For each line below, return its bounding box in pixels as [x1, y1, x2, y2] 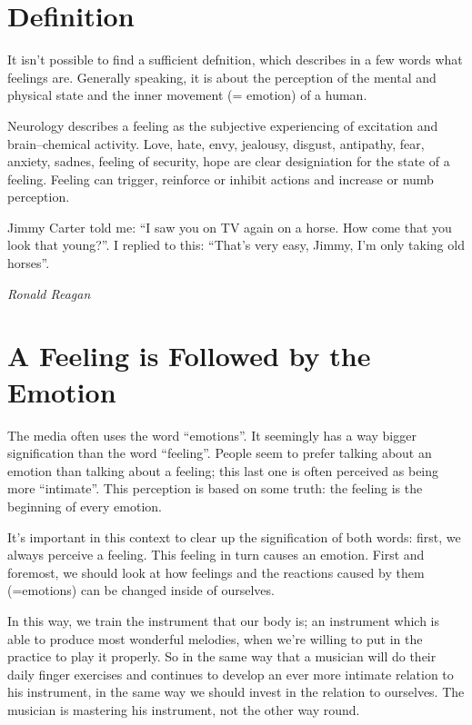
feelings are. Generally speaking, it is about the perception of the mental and [7, 67, 437, 86]
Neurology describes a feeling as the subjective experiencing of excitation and [7, 115, 438, 134]
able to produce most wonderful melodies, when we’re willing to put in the [7, 629, 423, 648]
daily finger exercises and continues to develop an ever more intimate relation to [7, 664, 454, 683]
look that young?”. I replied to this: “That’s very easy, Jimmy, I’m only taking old [7, 235, 465, 254]
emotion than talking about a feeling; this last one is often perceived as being [7, 461, 439, 480]
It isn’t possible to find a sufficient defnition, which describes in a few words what [7, 50, 463, 69]
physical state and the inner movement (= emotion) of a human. [7, 85, 367, 104]
